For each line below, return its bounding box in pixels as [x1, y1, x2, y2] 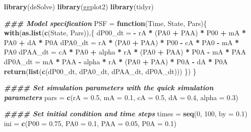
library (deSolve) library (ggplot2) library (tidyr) [4, 1, 154, 11]
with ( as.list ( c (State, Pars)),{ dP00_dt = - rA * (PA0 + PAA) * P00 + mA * [4, 27, 246, 38]
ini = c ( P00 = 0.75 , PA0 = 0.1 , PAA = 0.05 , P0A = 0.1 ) [4, 118, 176, 128]
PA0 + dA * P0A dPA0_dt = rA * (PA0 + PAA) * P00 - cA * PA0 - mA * [4, 37, 239, 47]
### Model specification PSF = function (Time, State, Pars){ [4, 18, 207, 28]
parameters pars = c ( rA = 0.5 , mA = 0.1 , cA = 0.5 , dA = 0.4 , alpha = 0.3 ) [4, 92, 238, 102]
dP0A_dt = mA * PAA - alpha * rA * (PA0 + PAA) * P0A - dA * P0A [4, 56, 228, 66]
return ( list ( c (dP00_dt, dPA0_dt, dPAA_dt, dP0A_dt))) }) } [4, 66, 197, 76]
